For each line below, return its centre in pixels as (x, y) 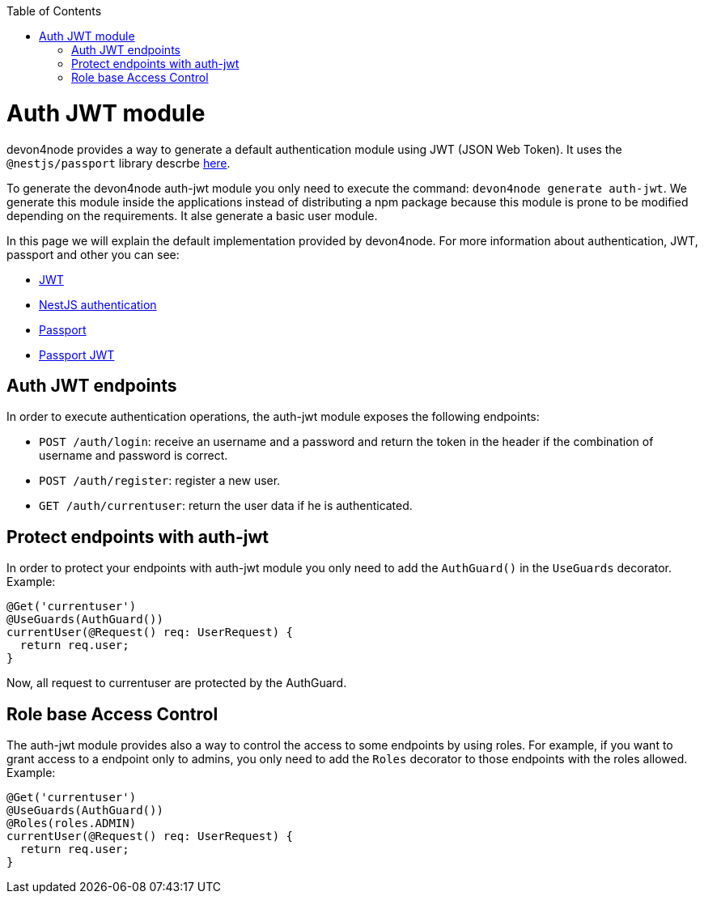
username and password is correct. (134, 456)
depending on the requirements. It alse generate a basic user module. (192, 215)
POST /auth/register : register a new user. (160, 481)
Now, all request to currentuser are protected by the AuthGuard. (177, 683)
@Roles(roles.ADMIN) (72, 824)
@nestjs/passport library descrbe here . (119, 163)
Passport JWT (77, 354)
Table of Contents (54, 11)
